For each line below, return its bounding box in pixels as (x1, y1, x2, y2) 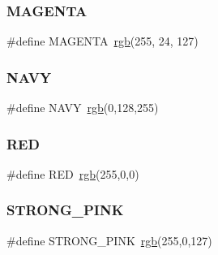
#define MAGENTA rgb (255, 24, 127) (6, 32, 199, 50)
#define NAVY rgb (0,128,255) (6, 99, 159, 116)
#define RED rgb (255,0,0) (6, 165, 139, 182)
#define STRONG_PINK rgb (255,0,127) (6, 231, 212, 249)
